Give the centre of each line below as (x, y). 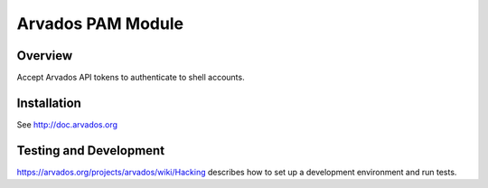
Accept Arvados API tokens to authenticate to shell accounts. (131, 78)
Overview (45, 56)
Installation (49, 103)
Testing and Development (91, 150)
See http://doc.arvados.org (67, 124)
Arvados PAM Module (100, 23)
